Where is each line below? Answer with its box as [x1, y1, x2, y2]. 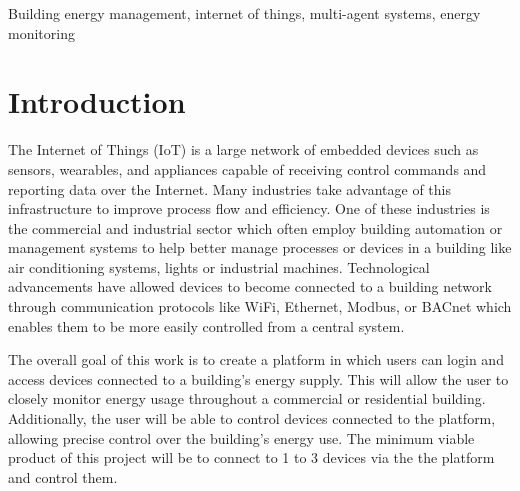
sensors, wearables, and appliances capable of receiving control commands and [8, 158, 487, 179]
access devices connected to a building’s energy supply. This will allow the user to [8, 368, 509, 389]
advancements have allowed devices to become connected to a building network [8, 276, 492, 297]
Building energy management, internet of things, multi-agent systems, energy [8, 3, 481, 23]
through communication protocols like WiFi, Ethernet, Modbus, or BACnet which [8, 296, 512, 317]
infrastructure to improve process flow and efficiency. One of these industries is [8, 198, 490, 219]
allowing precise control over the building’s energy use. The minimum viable [8, 427, 475, 448]
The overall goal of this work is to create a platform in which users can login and [8, 349, 504, 370]
